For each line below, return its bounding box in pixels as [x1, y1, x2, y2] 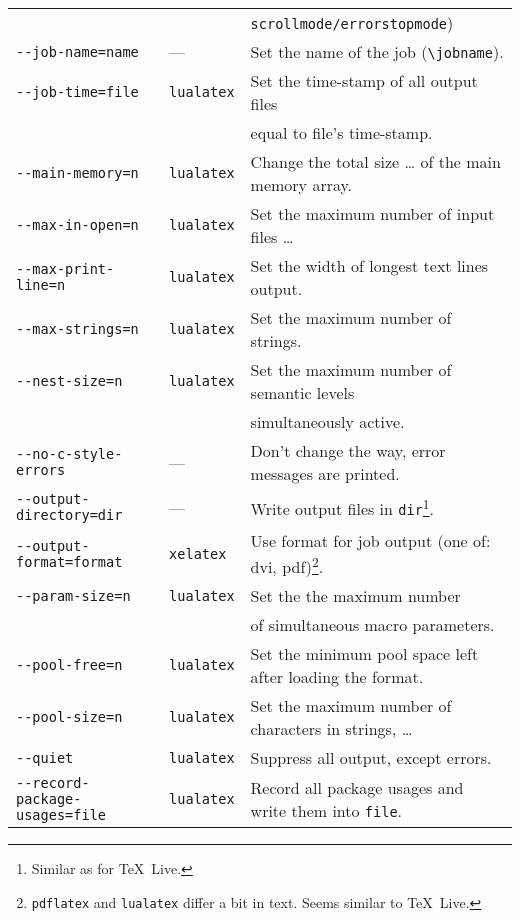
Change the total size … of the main [250, 150, 501, 173]
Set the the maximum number [250, 584, 461, 608]
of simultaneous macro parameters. [250, 613, 495, 637]
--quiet [16, 749, 74, 766]
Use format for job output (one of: [250, 529, 491, 552]
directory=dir [16, 507, 123, 523]
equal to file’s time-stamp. [250, 121, 433, 144]
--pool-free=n [16, 657, 123, 674]
